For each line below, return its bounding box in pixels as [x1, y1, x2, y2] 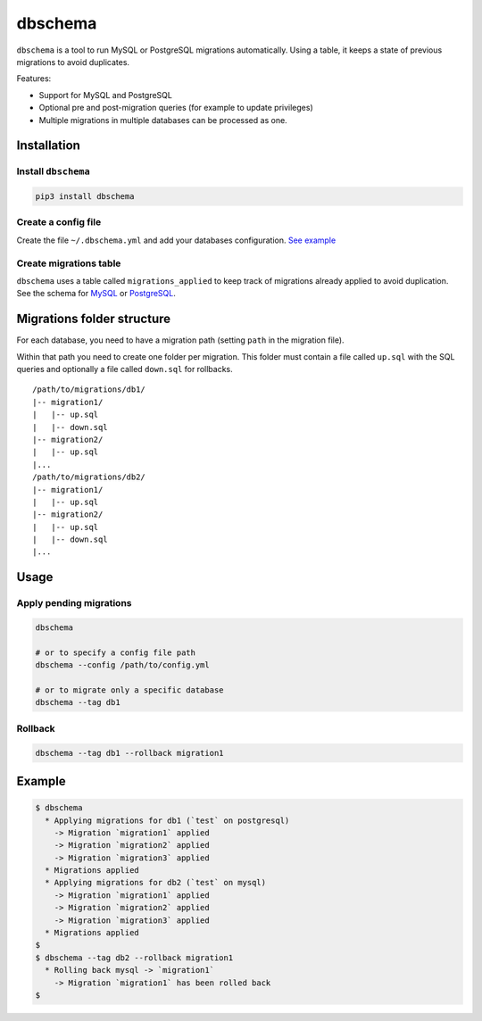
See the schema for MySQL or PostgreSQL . [16, 288, 176, 299]
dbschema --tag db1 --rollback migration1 [35, 748, 224, 758]
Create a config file [16, 216, 102, 228]
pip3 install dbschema [35, 192, 135, 202]
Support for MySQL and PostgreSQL [38, 89, 173, 100]
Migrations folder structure [16, 311, 171, 327]
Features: [16, 73, 52, 84]
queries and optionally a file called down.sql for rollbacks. [16, 364, 234, 375]
